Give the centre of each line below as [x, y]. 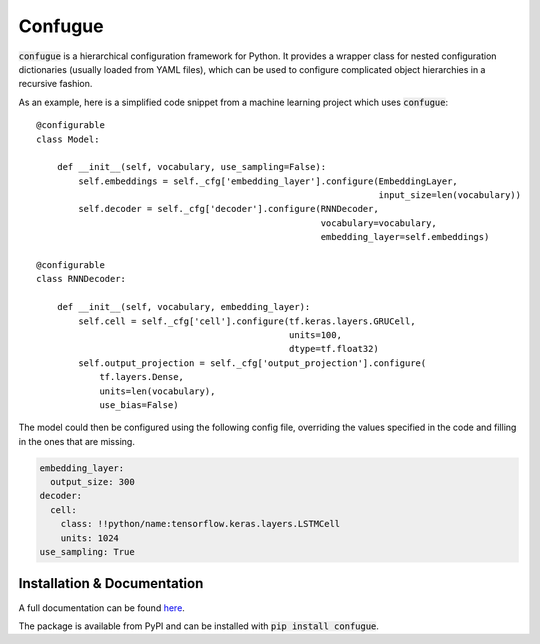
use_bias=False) [139, 404]
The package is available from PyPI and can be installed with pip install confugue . [199, 626]
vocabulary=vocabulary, [378, 223]
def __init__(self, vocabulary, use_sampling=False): [191, 167]
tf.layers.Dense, [142, 377]
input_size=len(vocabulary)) [450, 195]
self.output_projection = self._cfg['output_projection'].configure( [252, 363]
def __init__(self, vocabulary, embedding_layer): [183, 307]
